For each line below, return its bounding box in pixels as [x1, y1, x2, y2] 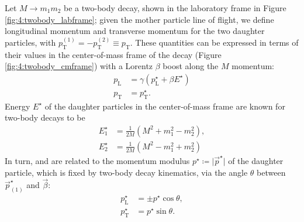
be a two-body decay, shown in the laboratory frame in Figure [64, 2, 286, 13]
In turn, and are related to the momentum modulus [5, 154, 190, 166]
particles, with [5, 36, 56, 48]
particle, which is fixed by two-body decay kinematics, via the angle [5, 166, 248, 178]
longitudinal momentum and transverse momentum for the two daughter [5, 25, 265, 37]
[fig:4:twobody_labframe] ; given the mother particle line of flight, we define [5, 13, 274, 25]
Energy [5, 100, 30, 112]
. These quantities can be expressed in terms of [130, 36, 299, 48]
